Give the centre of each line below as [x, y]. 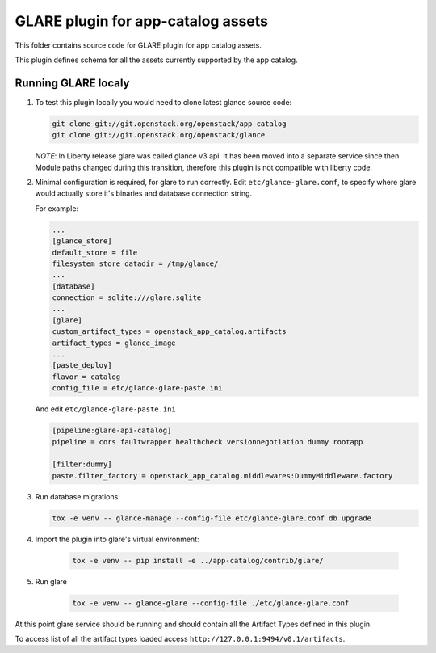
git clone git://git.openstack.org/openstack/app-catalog [169, 124]
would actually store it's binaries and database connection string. [144, 193]
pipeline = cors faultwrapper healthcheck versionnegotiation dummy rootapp [208, 442]
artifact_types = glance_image [114, 343]
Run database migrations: [78, 496]
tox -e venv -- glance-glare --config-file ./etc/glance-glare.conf [211, 603]
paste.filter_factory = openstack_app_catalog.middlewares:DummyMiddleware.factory [222, 476]
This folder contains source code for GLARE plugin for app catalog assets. [138, 45]
